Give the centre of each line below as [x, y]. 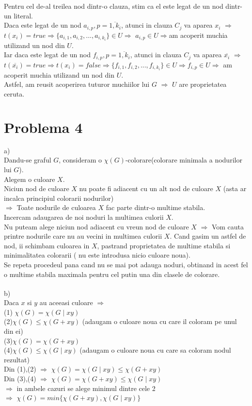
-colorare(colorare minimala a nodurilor [184, 160]
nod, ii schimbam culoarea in [47, 245]
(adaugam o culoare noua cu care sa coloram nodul [155, 350]
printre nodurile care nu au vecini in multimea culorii [83, 236]
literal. [23, 15]
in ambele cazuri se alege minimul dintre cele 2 [86, 388]
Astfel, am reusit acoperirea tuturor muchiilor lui [77, 84]
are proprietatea [203, 84]
